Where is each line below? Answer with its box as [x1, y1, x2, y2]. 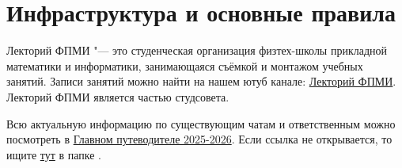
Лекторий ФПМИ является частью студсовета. [6, 88, 229, 105]
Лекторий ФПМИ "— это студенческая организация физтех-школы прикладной [6, 42, 388, 59]
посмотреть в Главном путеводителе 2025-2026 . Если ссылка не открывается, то [6, 131, 393, 147]
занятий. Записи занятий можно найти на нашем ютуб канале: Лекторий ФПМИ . [6, 73, 396, 90]
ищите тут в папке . [6, 146, 101, 162]
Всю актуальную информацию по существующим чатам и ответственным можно [6, 115, 396, 132]
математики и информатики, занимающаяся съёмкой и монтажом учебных [6, 57, 363, 74]
